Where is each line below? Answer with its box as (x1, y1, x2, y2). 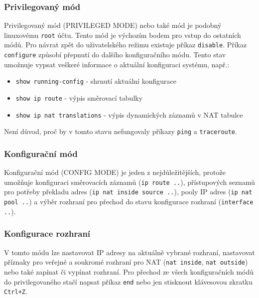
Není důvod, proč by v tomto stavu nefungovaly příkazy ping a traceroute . (4, 126, 237, 137)
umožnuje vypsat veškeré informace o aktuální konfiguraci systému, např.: (4, 59, 230, 69)
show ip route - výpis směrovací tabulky (15, 93, 143, 103)
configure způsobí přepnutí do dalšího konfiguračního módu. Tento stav (4, 49, 226, 60)
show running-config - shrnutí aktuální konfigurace (15, 76, 176, 86)
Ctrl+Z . (4, 286, 27, 297)
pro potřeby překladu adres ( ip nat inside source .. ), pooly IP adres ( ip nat (4, 186, 253, 197)
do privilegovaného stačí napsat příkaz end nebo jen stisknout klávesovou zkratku (4, 276, 253, 287)
